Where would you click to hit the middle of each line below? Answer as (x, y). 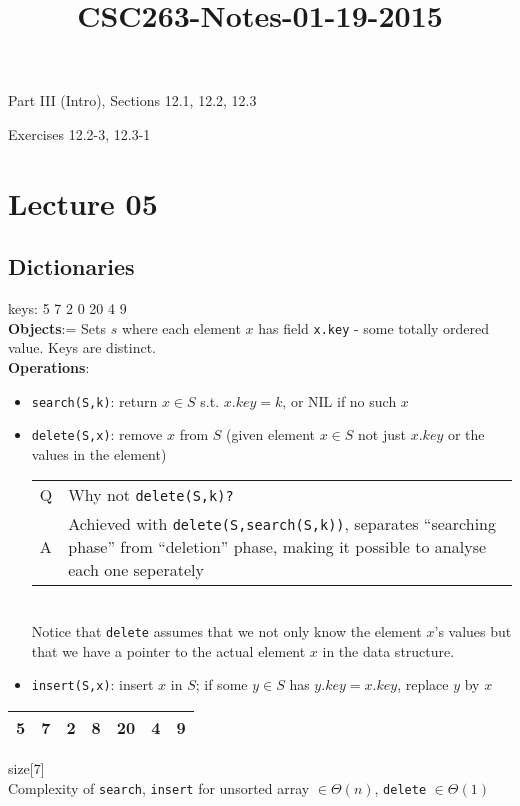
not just (382, 434)
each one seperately (136, 570)
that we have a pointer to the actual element (168, 650)
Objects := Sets (57, 327)
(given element (270, 434)
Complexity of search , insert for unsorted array (159, 787)
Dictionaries (71, 266)
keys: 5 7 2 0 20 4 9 (67, 308)
